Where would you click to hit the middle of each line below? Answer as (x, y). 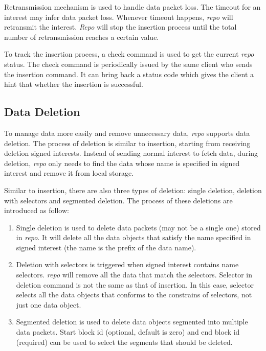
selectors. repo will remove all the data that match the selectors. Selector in (134, 275)
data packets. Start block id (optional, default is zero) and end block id (128, 332)
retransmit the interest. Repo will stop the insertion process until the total (120, 27)
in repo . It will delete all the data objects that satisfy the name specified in (134, 237)
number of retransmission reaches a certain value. (82, 37)
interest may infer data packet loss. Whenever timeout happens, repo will (119, 17)
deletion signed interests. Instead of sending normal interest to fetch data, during (131, 153)
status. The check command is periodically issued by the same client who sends (128, 64)
